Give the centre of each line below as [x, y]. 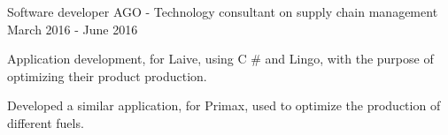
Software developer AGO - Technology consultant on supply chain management [223, 11]
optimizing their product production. [107, 75]
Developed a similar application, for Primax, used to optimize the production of [224, 105]
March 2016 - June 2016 [73, 29]
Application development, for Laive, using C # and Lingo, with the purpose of [220, 59]
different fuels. [46, 122]
